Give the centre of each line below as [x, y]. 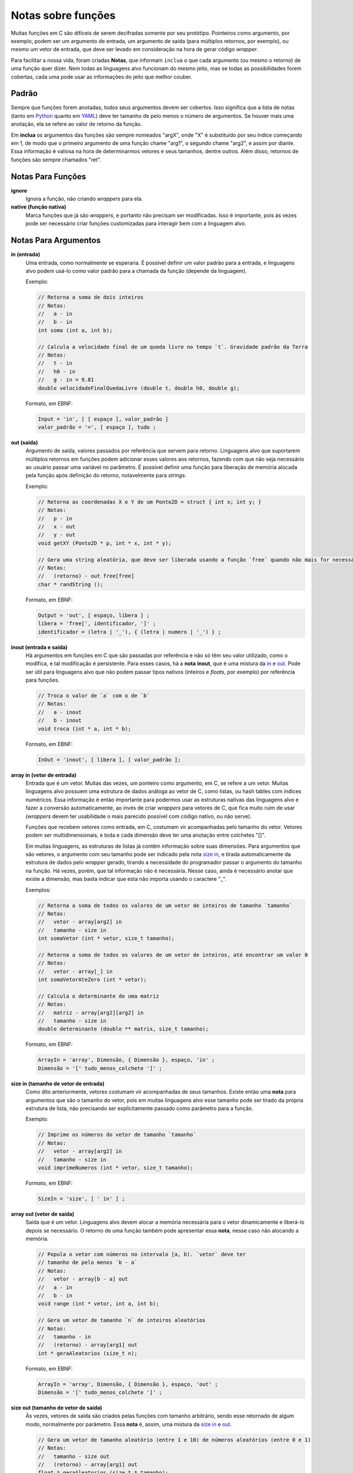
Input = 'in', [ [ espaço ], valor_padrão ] [103, 419]
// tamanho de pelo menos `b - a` [88, 1263]
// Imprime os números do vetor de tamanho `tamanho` [117, 1135]
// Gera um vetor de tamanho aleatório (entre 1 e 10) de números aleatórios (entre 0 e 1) [174, 1440]
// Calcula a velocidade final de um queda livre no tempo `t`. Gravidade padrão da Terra [173, 347]
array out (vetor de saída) [43, 1214]
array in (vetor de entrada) [44, 775]
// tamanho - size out [74, 1456]
